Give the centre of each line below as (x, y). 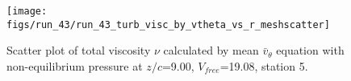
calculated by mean (211, 50)
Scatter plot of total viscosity (79, 50)
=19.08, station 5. (264, 65)
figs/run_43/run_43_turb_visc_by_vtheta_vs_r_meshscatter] (168, 24)
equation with (310, 50)
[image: (27, 11)
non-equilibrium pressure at (75, 65)
